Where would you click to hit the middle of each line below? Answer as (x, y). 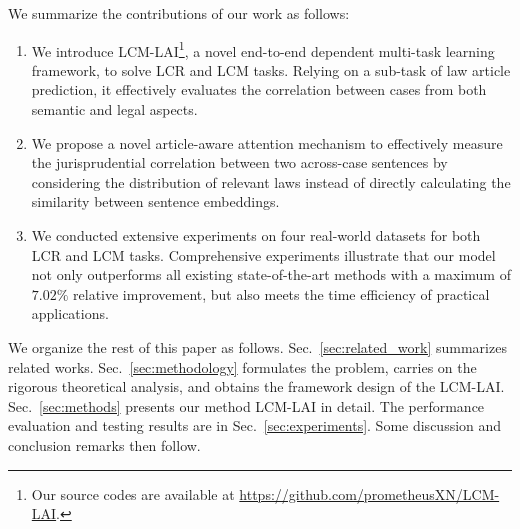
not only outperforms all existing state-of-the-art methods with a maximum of (271, 274)
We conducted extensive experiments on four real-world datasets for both (256, 235)
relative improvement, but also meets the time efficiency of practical (281, 293)
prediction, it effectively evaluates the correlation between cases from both (259, 89)
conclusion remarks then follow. (104, 444)
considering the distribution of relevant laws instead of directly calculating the (271, 181)
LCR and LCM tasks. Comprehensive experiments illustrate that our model (263, 254)
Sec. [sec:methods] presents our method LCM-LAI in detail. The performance (246, 405)
